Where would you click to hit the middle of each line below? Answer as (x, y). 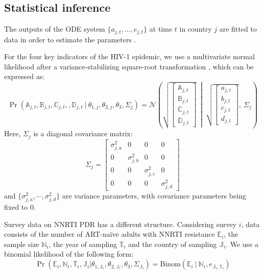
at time (161, 29)
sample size (22, 244)
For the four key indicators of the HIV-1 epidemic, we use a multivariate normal (129, 56)
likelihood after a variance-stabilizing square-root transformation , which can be (129, 66)
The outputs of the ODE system (55, 29)
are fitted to (238, 29)
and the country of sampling (173, 244)
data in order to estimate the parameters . (70, 39)
